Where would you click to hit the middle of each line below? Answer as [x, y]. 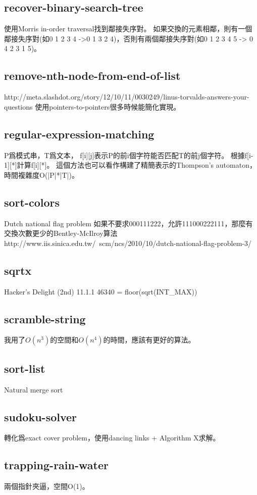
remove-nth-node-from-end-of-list [92, 76]
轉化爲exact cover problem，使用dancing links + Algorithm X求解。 [112, 438]
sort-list [25, 368]
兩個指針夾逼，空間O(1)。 [47, 486]
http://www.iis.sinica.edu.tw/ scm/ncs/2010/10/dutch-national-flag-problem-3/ [128, 243]
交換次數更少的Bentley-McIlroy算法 [61, 233]
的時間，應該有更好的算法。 [149, 340]
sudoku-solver [41, 416]
